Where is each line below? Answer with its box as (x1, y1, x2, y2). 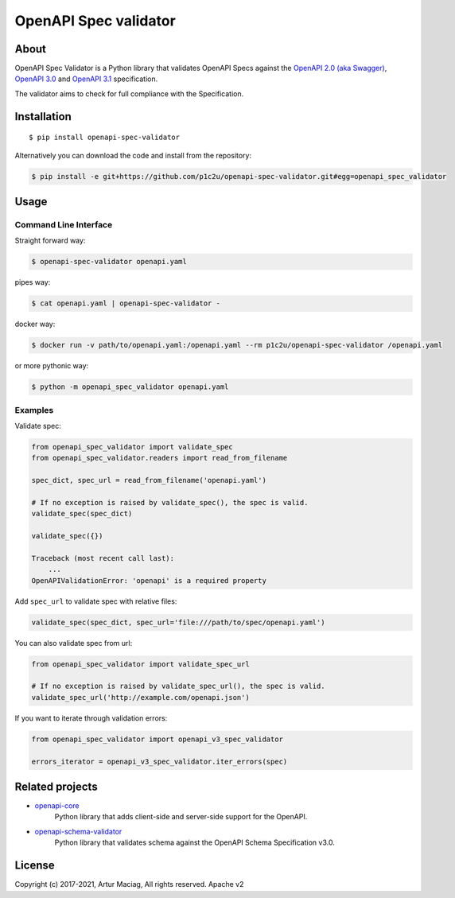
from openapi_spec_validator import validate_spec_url (31, 659, 250, 668)
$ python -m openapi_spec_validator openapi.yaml (31, 383, 229, 391)
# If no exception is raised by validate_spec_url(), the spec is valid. (31, 682, 325, 691)
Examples (14, 404, 54, 415)
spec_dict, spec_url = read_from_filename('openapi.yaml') (31, 476, 266, 485)
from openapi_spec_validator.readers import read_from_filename (31, 453, 288, 463)
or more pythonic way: (14, 361, 89, 371)
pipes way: (14, 278, 51, 287)
